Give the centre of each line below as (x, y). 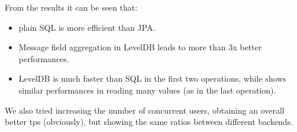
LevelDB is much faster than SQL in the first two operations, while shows (152, 78)
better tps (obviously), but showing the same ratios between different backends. (149, 122)
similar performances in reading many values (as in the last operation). (147, 90)
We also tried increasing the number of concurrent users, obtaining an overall (145, 110)
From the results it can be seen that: (71, 7)
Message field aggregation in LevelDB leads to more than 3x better (140, 47)
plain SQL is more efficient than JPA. (87, 27)
